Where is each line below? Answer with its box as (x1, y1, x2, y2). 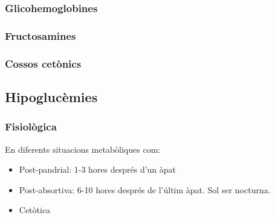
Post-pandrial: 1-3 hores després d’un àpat (19, 163, 176, 176)
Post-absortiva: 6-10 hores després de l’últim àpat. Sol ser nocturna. (19, 183, 271, 196)
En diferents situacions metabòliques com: (5, 143, 161, 155)
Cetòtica (19, 204, 51, 216)
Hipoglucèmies (5, 87, 98, 106)
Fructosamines (5, 28, 76, 43)
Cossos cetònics (5, 56, 82, 71)
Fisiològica (5, 119, 57, 134)
